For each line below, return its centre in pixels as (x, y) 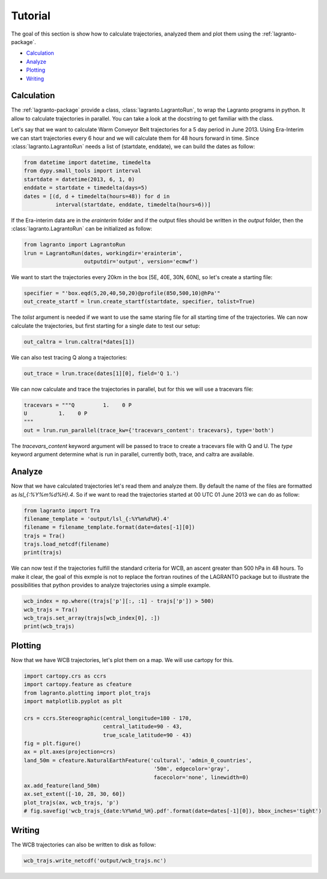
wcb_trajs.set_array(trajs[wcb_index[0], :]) (92, 618)
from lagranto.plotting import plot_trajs (87, 693)
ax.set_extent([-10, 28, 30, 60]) (75, 794)
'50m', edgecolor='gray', (192, 769)
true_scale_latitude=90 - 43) (148, 735)
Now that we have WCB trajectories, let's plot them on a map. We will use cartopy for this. (122, 660)
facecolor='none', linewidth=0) (201, 777)
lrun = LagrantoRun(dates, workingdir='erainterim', (103, 253)
